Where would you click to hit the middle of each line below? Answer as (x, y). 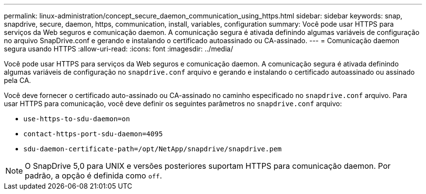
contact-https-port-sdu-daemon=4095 (93, 134)
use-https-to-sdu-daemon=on (77, 119)
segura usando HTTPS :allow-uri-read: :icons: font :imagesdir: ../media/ (119, 49)
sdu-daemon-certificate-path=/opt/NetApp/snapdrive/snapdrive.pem (153, 149)
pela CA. (18, 80)
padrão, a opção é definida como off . (94, 176)
